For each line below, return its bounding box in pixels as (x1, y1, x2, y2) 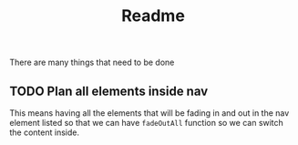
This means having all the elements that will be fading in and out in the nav (9, 108, 290, 119)
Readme (121, 5, 185, 26)
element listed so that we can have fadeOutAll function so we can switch (9, 118, 284, 128)
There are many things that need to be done (9, 57, 175, 68)
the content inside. (9, 127, 80, 138)
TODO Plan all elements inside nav (9, 83, 209, 98)
